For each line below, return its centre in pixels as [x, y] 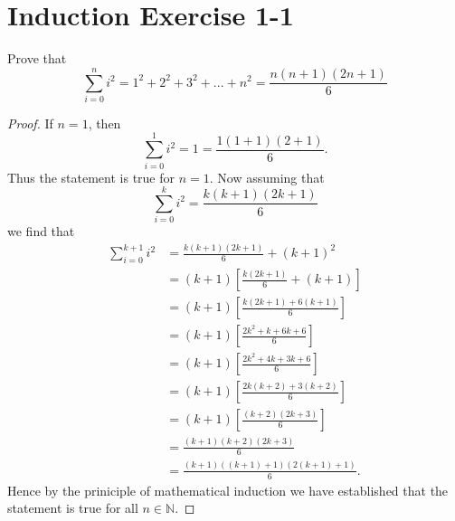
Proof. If [30, 123]
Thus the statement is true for [91, 177]
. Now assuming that [267, 177]
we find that [41, 231]
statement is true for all [73, 508]
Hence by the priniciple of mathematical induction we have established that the [228, 490]
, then [104, 123]
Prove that [37, 58]
